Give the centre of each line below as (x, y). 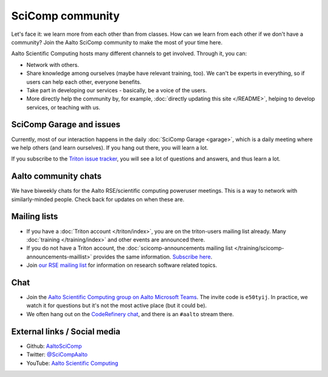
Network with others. (53, 64)
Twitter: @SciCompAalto (57, 355)
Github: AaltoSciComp (54, 346)
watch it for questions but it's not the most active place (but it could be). (117, 306)
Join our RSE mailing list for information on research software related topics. (122, 265)
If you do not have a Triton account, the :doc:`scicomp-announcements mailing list (130, 248)
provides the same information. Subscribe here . (153, 257)
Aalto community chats (56, 176)
